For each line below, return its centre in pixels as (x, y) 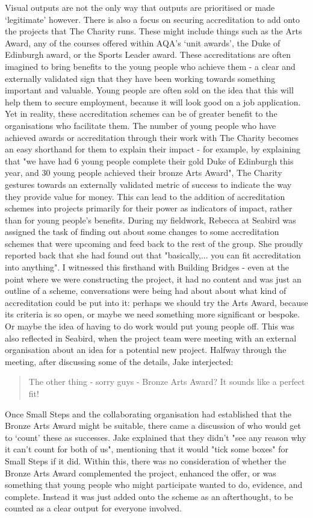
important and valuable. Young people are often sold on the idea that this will (149, 90)
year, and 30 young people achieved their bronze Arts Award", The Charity (144, 173)
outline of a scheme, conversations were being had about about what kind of (146, 291)
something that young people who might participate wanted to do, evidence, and (154, 485)
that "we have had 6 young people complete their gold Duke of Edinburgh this (149, 161)
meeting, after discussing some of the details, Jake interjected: (119, 361)
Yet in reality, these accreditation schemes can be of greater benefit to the (141, 114)
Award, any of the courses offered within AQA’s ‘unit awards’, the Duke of (143, 42)
